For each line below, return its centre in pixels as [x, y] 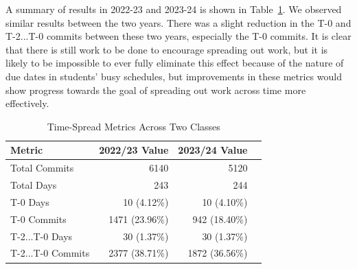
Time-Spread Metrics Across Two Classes [134, 126]
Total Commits [42, 168]
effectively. [27, 103]
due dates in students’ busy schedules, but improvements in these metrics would [174, 76]
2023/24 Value [213, 150]
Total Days [34, 185]
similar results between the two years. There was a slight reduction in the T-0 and [178, 22]
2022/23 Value [134, 150]
